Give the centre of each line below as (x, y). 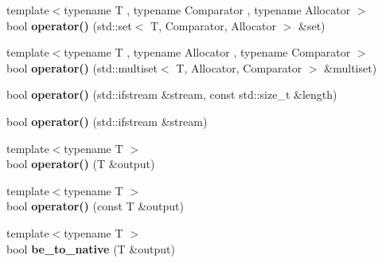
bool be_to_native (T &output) (91, 248)
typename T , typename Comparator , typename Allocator (207, 10)
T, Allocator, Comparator (239, 67)
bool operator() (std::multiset (82, 67)
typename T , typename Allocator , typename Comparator (207, 52)
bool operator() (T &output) (81, 164)
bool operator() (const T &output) (95, 206)
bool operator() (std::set (69, 25)
